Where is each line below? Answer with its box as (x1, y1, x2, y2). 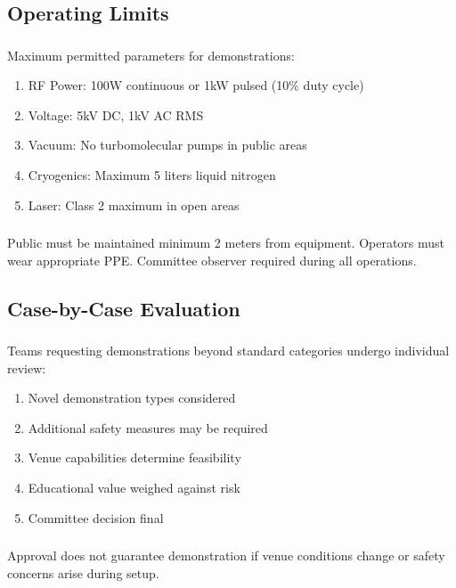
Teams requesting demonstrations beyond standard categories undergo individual (7, 341, 450, 360)
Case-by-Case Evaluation (7, 294, 240, 322)
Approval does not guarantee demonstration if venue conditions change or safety (7, 546, 445, 565)
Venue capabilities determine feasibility (28, 448, 241, 467)
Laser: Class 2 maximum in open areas (28, 195, 240, 214)
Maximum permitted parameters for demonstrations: (7, 45, 295, 64)
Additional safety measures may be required (28, 418, 268, 437)
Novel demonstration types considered (28, 388, 236, 407)
